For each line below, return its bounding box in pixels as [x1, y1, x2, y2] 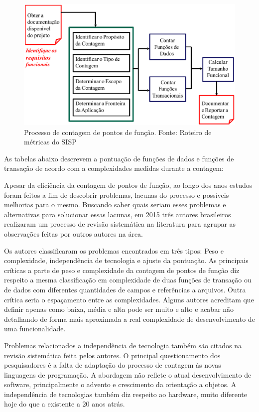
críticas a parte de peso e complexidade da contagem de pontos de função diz [4, 265, 240, 275]
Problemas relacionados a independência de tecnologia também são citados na [4, 340, 242, 350]
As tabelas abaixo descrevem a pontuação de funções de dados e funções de [4, 153, 234, 163]
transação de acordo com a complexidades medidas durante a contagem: [4, 163, 224, 173]
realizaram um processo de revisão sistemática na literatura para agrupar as [4, 219, 236, 229]
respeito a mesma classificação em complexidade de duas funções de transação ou [4, 275, 252, 285]
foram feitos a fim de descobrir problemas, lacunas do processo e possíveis [4, 189, 229, 200]
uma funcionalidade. [4, 323, 66, 334]
